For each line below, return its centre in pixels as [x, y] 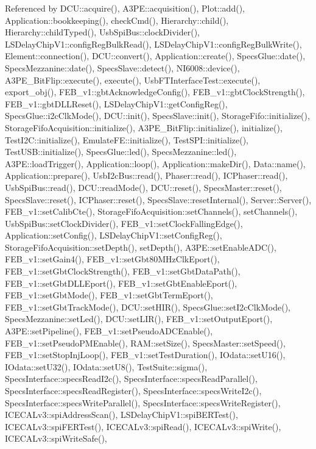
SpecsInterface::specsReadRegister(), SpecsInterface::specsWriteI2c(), [133, 390]
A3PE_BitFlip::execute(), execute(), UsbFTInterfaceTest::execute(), [133, 80]
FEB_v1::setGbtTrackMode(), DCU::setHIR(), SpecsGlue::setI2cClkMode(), [148, 307]
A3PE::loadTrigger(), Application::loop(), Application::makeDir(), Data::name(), [155, 163]
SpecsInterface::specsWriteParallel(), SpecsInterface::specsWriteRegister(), [143, 402]
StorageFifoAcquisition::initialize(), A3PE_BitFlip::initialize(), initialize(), [144, 127]
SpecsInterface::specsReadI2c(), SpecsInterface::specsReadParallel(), [131, 379]
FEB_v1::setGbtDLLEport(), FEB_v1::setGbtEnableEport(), [121, 283]
